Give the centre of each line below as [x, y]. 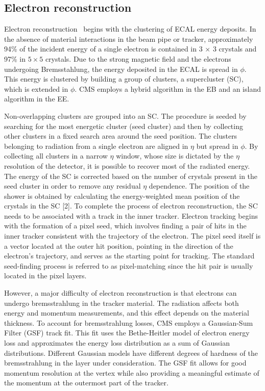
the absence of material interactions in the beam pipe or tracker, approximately [129, 38]
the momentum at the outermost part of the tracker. [86, 383]
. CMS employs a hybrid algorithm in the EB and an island [168, 88]
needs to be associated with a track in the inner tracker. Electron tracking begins [131, 215]
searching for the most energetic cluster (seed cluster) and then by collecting [124, 126]
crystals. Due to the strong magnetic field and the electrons [138, 58]
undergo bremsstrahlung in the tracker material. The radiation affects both [122, 303]
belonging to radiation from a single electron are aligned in [96, 146]
